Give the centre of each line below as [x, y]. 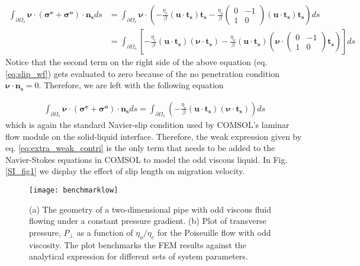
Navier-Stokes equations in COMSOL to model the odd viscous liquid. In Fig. [147, 159]
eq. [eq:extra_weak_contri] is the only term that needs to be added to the [140, 148]
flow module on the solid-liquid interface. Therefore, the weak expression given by [154, 136]
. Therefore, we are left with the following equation [131, 85]
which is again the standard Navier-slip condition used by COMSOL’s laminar [147, 125]
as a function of [105, 232]
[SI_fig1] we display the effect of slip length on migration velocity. [125, 171]
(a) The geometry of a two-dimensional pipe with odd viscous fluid [150, 209]
